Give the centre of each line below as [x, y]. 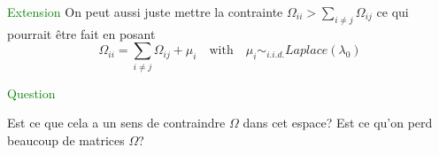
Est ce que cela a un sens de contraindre [116, 123]
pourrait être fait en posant [81, 33]
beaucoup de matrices [66, 139]
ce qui [393, 12]
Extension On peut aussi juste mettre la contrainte [145, 12]
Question [31, 93]
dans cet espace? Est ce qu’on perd [338, 123]
